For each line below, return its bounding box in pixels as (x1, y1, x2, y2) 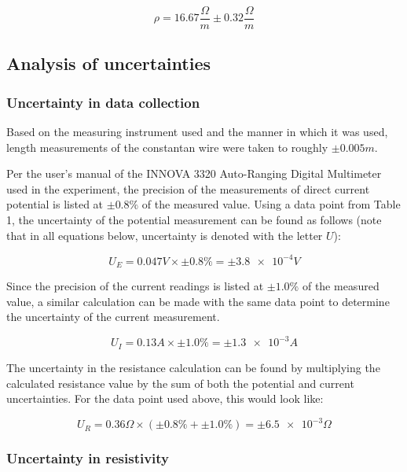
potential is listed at (6, 196, 104, 212)
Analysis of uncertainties (6, 51, 211, 76)
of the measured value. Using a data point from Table (141, 196, 401, 212)
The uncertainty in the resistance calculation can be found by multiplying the (6, 359, 380, 375)
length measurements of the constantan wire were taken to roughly (6, 138, 328, 155)
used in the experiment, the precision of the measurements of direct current (6, 180, 370, 197)
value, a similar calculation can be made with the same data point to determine (6, 293, 390, 309)
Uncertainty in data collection (6, 92, 200, 112)
